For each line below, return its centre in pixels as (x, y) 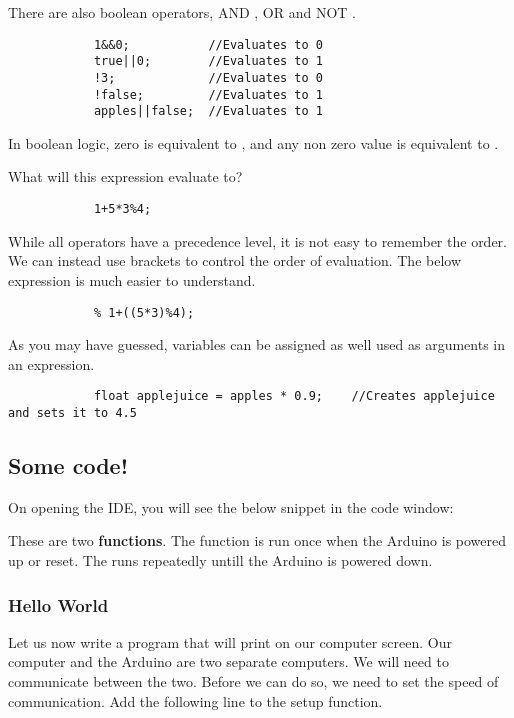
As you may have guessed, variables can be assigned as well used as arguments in (256, 344)
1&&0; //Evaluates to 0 (208, 44)
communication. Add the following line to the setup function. (195, 700)
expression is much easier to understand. (132, 279)
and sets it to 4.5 (72, 413)
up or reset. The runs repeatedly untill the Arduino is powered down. (220, 560)
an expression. (51, 363)
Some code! (68, 465)
